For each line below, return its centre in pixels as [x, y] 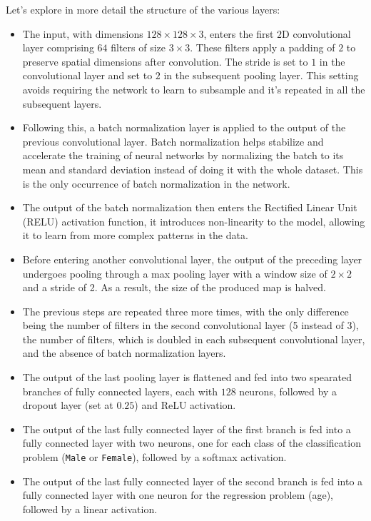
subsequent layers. [62, 103]
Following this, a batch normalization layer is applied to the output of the [184, 127]
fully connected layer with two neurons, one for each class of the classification [192, 443]
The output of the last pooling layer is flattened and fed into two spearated [187, 377]
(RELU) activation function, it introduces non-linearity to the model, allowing [194, 221]
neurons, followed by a [288, 391]
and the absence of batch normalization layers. [124, 353]
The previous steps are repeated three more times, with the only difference [185, 311]
